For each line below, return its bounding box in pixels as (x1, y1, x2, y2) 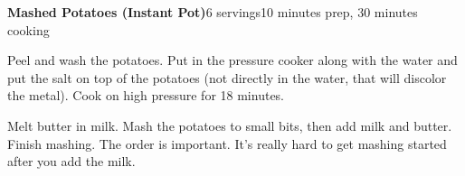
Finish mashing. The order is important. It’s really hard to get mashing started (7, 134, 447, 153)
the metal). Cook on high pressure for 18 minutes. (7, 86, 285, 105)
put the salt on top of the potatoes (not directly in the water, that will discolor (7, 68, 447, 87)
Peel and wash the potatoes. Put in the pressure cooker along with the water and (7, 51, 458, 69)
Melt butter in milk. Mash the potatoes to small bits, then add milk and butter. (7, 116, 452, 134)
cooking (7, 20, 50, 39)
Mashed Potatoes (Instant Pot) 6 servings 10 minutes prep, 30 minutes (7, 3, 418, 21)
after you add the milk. (7, 152, 136, 171)
